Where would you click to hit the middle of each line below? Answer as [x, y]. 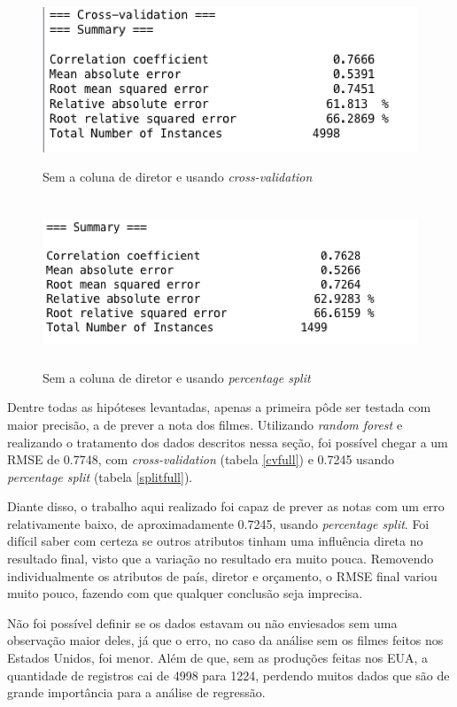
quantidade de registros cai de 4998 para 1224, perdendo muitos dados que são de [228, 675]
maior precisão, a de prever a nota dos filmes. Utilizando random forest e [205, 424]
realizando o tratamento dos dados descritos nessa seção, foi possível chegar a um [228, 442]
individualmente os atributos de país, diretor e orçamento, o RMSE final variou [222, 575]
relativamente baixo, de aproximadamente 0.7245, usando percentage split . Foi [218, 523]
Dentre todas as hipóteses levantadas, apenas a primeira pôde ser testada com [219, 407]
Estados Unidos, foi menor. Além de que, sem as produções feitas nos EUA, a [218, 658]
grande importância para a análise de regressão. [136, 692]
